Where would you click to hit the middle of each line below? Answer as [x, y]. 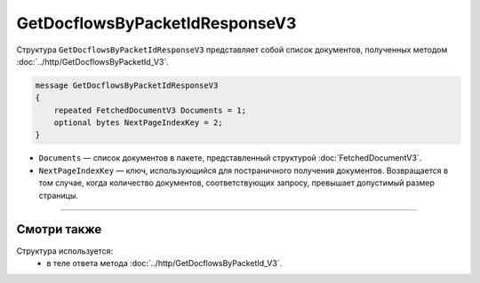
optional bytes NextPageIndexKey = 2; [138, 123]
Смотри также [59, 229]
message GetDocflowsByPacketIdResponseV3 [127, 85]
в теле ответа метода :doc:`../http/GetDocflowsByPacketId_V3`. [164, 263]
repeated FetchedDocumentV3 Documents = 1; [150, 110]
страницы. [59, 195]
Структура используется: [65, 251]
